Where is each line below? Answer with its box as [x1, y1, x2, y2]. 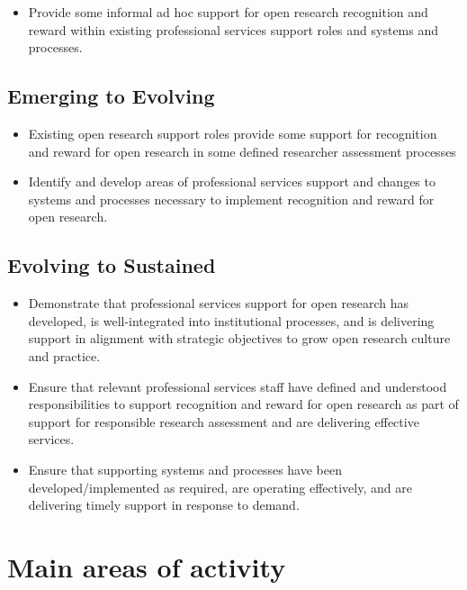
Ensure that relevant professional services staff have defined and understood [28, 377, 447, 395]
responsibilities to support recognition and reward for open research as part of [28, 395, 459, 413]
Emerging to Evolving [7, 82, 215, 110]
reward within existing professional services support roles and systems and [28, 20, 439, 39]
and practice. [28, 346, 101, 365]
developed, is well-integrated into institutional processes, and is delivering [28, 311, 435, 330]
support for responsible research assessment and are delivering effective [28, 412, 419, 431]
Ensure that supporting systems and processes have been [28, 459, 342, 478]
